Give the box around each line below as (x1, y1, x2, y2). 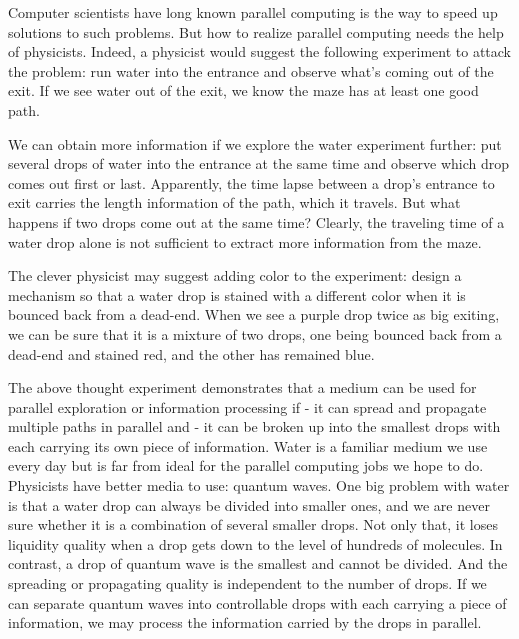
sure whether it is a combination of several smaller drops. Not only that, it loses (8, 514, 498, 535)
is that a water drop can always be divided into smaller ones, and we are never (8, 494, 490, 515)
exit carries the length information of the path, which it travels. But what (8, 192, 461, 213)
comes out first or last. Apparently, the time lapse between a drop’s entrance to (8, 172, 495, 193)
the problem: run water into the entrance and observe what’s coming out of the (8, 60, 494, 81)
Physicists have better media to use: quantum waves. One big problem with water (8, 475, 510, 496)
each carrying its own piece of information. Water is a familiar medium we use (8, 435, 488, 456)
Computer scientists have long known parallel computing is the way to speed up (8, 2, 498, 22)
